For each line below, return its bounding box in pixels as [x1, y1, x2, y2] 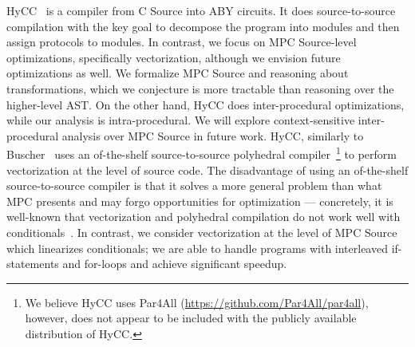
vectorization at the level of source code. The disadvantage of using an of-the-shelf [6, 161, 409, 178]
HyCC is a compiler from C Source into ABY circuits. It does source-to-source [6, 2, 396, 18]
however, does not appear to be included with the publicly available [25, 310, 357, 326]
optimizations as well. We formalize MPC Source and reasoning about [6, 65, 349, 81]
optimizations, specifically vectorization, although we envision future [6, 49, 341, 65]
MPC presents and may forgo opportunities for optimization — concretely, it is [6, 192, 393, 209]
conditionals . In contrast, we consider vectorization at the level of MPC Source [6, 223, 397, 240]
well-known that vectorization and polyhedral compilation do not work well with [6, 208, 401, 225]
